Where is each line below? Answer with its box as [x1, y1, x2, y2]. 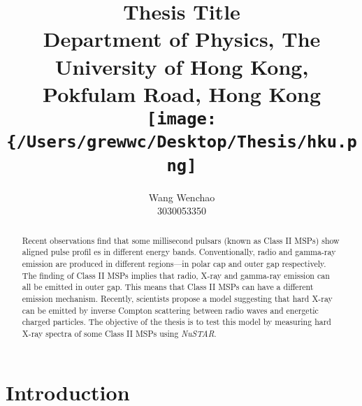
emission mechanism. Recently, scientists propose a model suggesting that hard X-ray [22, 292, 333, 304]
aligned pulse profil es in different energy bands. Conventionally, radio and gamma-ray [22, 246, 336, 258]
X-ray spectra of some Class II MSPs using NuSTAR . [22, 327, 217, 339]
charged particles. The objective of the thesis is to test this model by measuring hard [22, 316, 331, 328]
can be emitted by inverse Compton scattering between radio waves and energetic [22, 304, 319, 316]
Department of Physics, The [43, 24, 321, 53]
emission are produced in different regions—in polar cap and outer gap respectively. [22, 257, 326, 269]
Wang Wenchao [148, 189, 215, 204]
